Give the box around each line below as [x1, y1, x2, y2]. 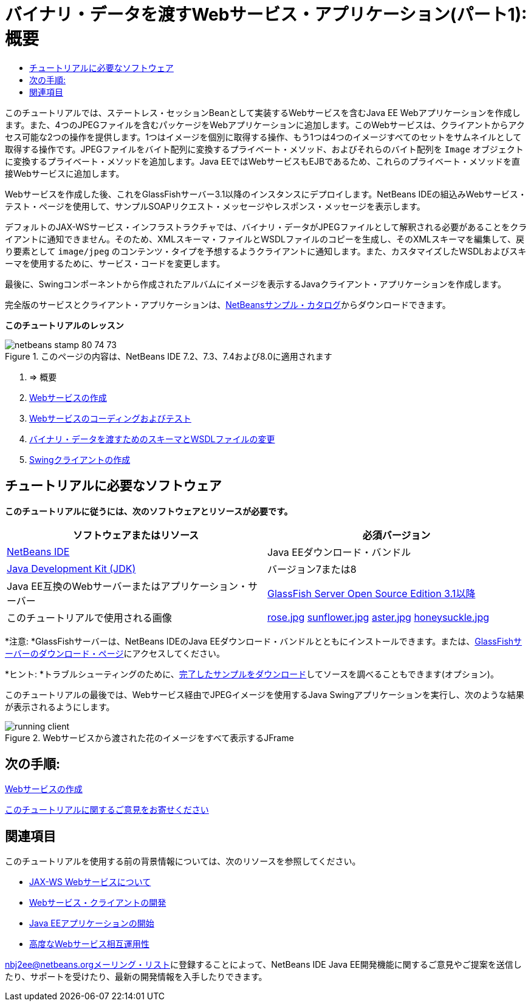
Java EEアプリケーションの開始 [29, 918, 154, 929]
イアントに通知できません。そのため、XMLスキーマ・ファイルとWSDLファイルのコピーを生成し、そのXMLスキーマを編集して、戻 [5, 233, 524, 244]
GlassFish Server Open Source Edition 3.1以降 [267, 587, 476, 600]
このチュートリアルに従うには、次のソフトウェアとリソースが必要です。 [5, 505, 293, 516]
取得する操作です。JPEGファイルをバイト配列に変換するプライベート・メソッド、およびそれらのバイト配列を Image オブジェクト [5, 143, 524, 154]
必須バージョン [362, 529, 431, 541]
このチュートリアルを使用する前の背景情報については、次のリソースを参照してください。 [5, 856, 361, 867]
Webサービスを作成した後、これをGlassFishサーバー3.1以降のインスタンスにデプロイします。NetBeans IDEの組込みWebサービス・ [5, 188, 527, 199]
